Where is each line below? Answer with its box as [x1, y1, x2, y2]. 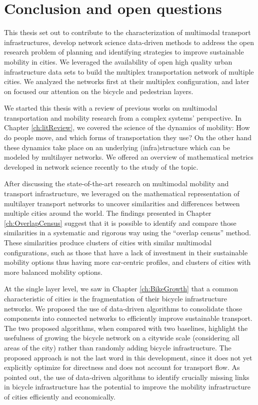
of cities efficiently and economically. [4, 391, 115, 401]
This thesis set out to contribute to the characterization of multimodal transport [4, 27, 251, 38]
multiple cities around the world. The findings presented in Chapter [4, 208, 211, 218]
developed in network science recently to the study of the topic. [4, 161, 198, 172]
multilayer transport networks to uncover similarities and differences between [4, 198, 240, 208]
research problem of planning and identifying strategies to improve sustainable [4, 47, 244, 57]
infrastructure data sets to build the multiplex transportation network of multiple [4, 66, 254, 77]
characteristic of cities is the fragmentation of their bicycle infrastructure [4, 293, 227, 303]
